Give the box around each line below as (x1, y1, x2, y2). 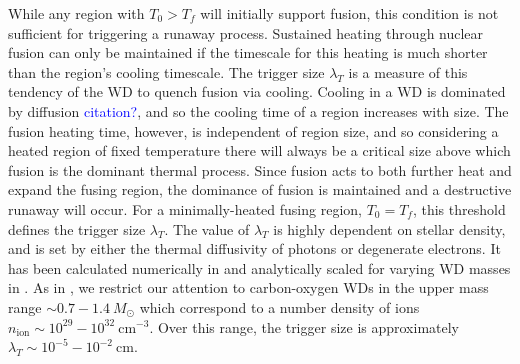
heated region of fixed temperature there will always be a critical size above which (8, 140, 511, 161)
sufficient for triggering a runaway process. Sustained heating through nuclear (8, 22, 484, 43)
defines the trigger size (8, 218, 146, 239)
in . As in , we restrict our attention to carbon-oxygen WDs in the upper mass (8, 277, 489, 298)
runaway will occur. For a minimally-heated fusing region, (8, 198, 362, 219)
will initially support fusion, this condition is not (200, 3, 499, 23)
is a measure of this (348, 61, 468, 82)
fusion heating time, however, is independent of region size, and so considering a (8, 120, 499, 141)
